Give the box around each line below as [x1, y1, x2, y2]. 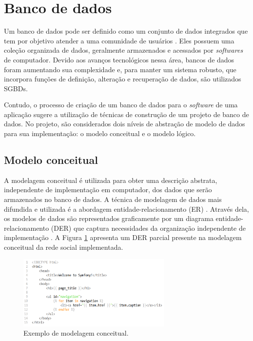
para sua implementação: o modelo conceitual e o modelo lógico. [4, 128, 196, 139]
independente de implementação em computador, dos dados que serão [4, 184, 212, 195]
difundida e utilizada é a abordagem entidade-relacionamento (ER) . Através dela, [4, 203, 249, 214]
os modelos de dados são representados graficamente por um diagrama [4, 213, 214, 223]
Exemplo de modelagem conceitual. [23, 328, 129, 338]
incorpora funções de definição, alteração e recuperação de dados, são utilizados [4, 74, 241, 84]
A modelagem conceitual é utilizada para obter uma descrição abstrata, [4, 175, 217, 185]
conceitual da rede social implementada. [4, 242, 123, 252]
